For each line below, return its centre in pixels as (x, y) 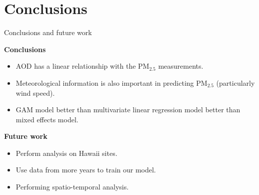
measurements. (181, 66)
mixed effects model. (47, 119)
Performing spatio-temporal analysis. (72, 187)
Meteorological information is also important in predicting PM (111, 82)
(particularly (235, 82)
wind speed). (35, 92)
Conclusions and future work (48, 32)
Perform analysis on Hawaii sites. (66, 153)
